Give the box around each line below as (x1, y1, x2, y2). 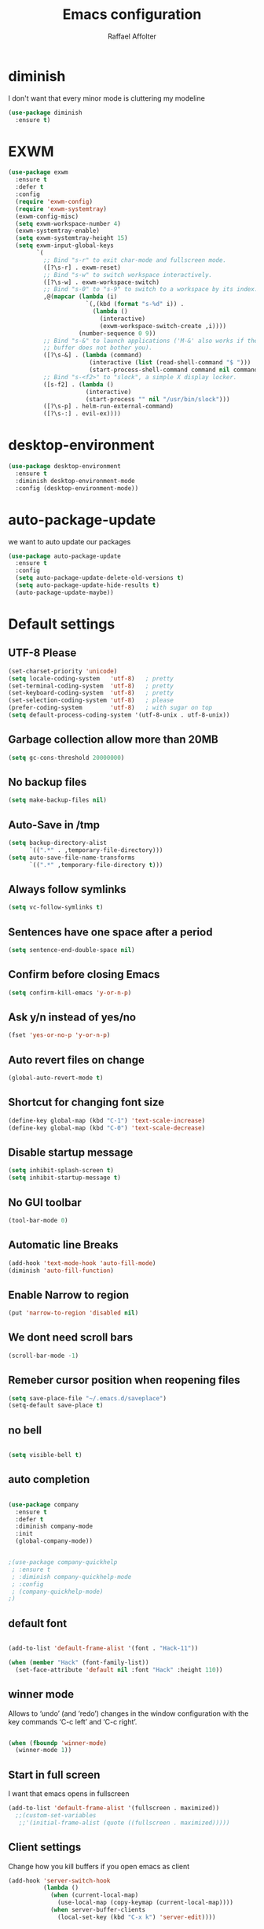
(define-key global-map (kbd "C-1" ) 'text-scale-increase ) (8, 1116, 206, 1124)
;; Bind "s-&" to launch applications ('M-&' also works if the (42, 337, 258, 345)
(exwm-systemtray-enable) (15, 227, 101, 235)
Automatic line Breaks (8, 1238, 119, 1252)
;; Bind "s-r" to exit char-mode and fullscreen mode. (42, 256, 226, 264)
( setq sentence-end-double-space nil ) (8, 946, 135, 954)
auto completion (8, 1473, 90, 1486)
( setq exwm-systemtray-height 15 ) (15, 234, 128, 242)
